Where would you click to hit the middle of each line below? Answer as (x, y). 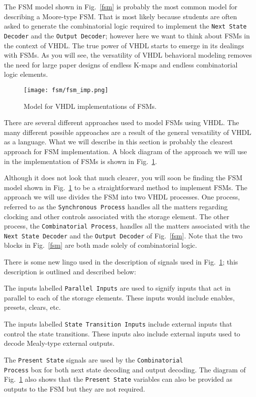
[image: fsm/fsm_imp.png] (66, 90)
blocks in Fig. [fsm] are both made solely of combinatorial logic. (101, 245)
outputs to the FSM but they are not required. (75, 388)
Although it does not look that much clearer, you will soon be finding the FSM (123, 178)
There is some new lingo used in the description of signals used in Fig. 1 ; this (121, 262)
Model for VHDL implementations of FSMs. (90, 106)
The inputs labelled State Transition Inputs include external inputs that (118, 324)
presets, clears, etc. (32, 307)
